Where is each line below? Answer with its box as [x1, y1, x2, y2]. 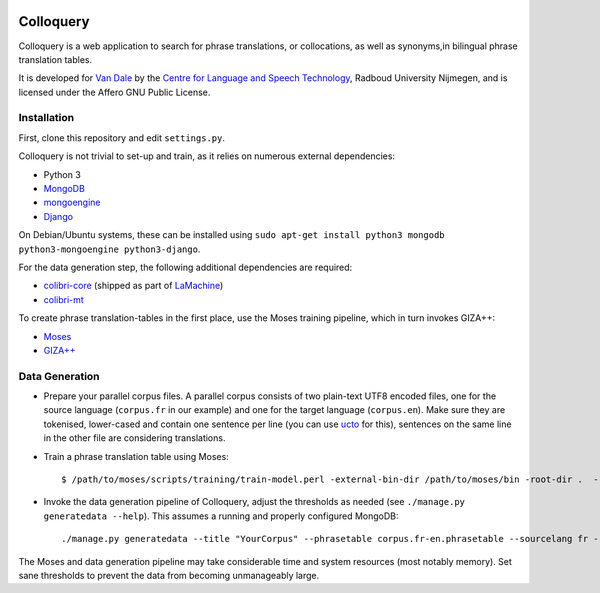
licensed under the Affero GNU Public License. [18, 86, 211, 98]
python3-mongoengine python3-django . [18, 243, 201, 255]
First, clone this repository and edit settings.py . [18, 131, 225, 144]
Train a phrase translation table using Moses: [43, 450, 229, 462]
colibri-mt [43, 293, 84, 305]
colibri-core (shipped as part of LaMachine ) [43, 280, 224, 292]
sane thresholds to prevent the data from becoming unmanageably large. [18, 569, 320, 581]
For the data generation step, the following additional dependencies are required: [18, 261, 353, 273]
